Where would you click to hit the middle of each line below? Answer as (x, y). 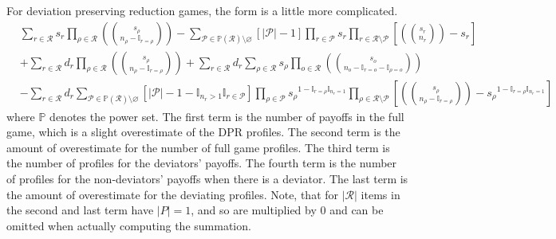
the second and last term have (80, 210)
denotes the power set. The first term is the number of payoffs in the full (227, 116)
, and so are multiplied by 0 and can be (287, 210)
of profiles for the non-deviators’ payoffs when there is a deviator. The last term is (207, 179)
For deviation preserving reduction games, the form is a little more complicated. (202, 10)
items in (381, 194)
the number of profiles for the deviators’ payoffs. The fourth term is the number (202, 163)
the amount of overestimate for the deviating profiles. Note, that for (173, 194)
